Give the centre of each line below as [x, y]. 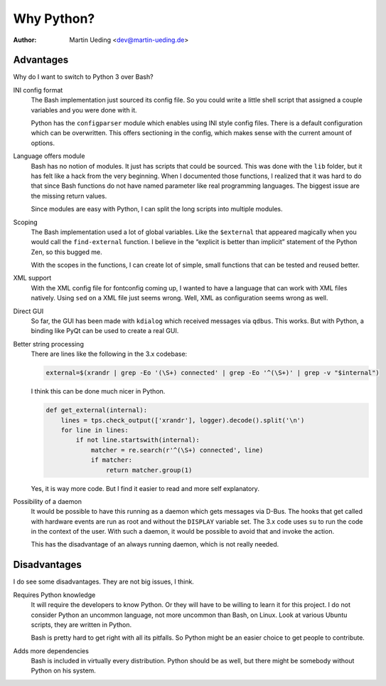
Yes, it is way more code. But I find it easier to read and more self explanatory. [145, 488]
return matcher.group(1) [149, 470]
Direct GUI [28, 311]
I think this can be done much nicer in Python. [98, 391]
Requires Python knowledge [54, 595]
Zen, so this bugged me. [66, 252]
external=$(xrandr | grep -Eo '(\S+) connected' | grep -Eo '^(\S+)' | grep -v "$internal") [213, 373]
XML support [32, 278]
